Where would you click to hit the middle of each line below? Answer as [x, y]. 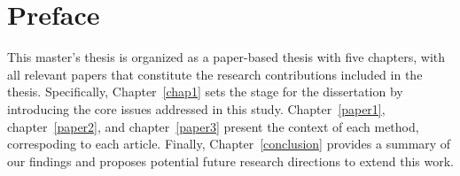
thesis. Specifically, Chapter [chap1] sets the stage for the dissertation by [205, 92]
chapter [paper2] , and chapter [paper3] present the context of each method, [213, 126]
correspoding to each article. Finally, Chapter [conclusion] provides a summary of [229, 144]
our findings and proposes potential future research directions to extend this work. [230, 161]
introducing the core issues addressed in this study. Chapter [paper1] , [196, 108]
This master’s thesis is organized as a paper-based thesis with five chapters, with [226, 57]
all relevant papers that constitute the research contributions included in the [215, 74]
